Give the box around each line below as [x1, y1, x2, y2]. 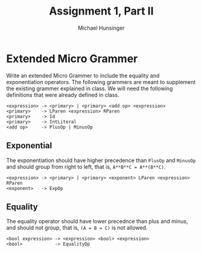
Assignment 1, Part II [49, 4, 154, 18]
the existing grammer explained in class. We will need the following [6, 85, 173, 92]
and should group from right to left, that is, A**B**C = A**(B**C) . [6, 163, 166, 170]
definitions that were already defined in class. [6, 91, 119, 98]
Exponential [6, 140, 52, 151]
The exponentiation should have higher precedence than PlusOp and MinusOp [6, 156, 196, 164]
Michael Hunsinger [78, 24, 125, 31]
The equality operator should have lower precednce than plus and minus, [6, 218, 188, 225]
